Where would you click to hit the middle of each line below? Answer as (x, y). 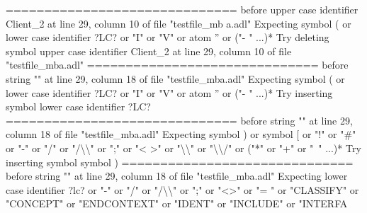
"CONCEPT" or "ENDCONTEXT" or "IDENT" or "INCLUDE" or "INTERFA (177, 203)
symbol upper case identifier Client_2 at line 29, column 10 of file (149, 51)
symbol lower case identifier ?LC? (78, 106)
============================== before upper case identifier (182, 9)
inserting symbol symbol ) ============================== (180, 162)
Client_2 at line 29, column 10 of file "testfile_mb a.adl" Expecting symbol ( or (179, 23)
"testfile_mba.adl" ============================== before (177, 65)
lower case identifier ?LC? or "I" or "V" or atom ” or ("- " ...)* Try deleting (168, 37)
